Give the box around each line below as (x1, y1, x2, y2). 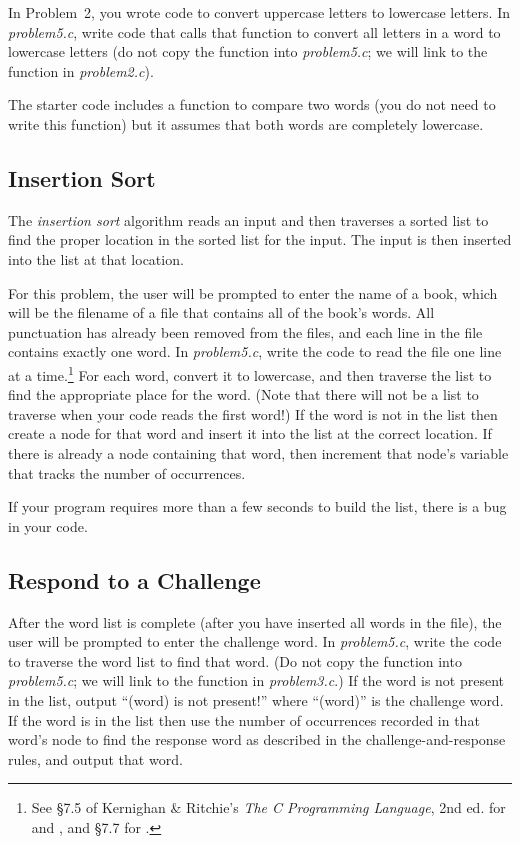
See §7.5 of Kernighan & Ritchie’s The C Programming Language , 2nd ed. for (31, 797, 506, 818)
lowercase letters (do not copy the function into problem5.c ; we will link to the (8, 41, 488, 62)
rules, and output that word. (8, 748, 183, 769)
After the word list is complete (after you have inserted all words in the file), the (8, 611, 502, 632)
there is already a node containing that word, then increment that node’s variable (8, 442, 509, 463)
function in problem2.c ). (8, 60, 154, 81)
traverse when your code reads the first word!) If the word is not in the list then (8, 403, 498, 424)
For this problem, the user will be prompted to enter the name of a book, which (8, 282, 498, 303)
